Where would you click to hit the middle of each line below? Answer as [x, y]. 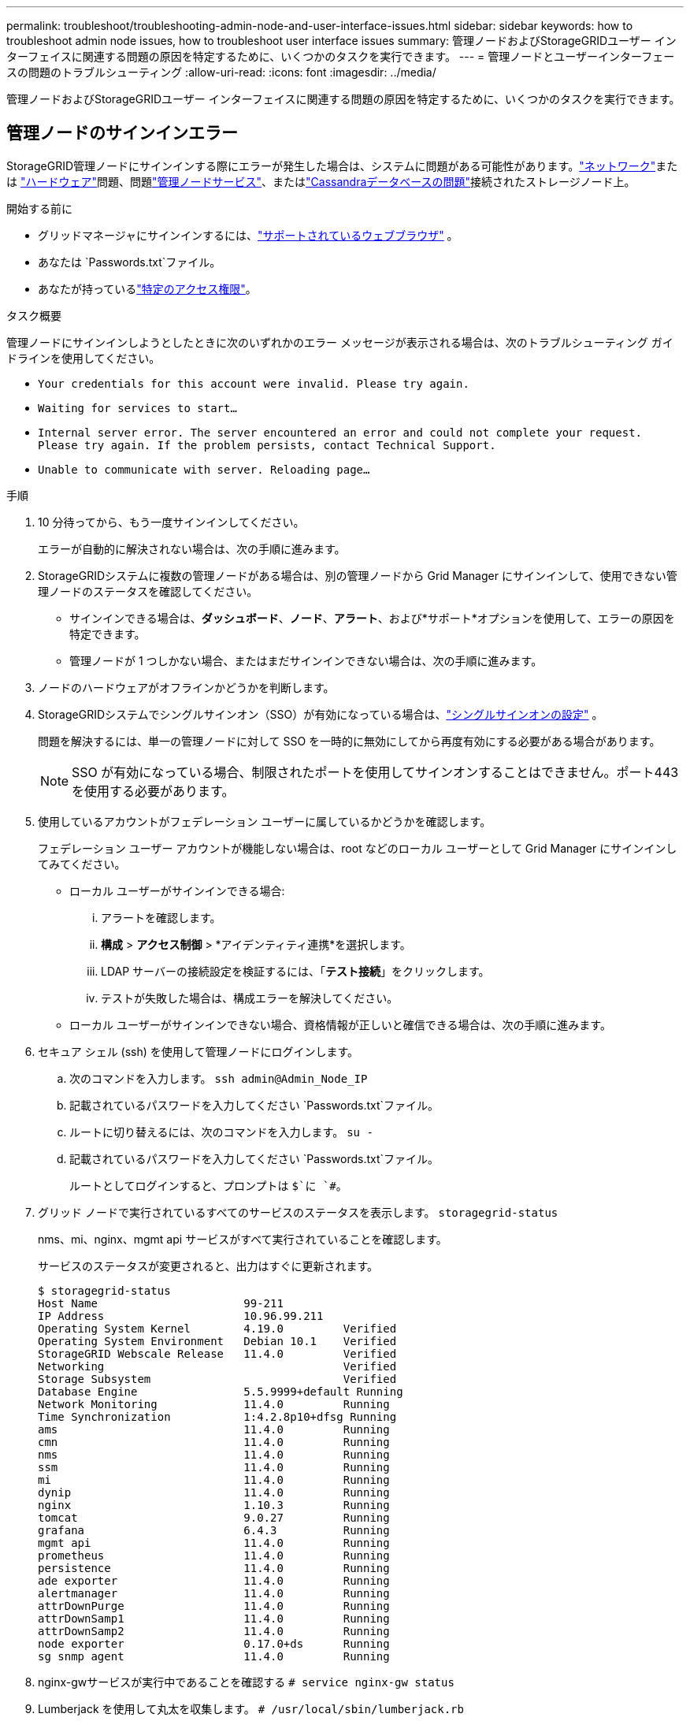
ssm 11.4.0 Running [214, 1467]
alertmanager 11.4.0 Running [214, 1593]
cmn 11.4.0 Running [214, 1442]
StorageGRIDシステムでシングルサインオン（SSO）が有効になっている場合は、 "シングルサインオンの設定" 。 [321, 714]
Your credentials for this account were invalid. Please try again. [254, 383]
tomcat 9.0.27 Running [214, 1517]
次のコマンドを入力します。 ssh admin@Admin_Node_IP [219, 1078]
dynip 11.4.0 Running [214, 1492]
